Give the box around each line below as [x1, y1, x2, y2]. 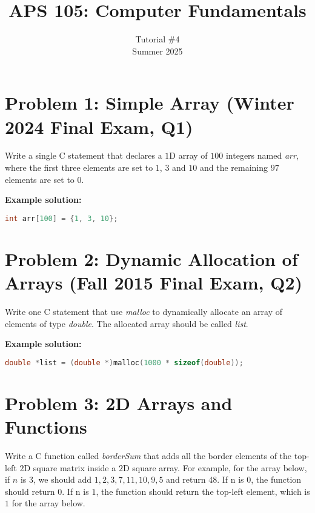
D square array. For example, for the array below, [122, 461, 307, 474]
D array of [169, 149, 208, 162]
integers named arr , [225, 149, 299, 162]
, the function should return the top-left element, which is [96, 485, 310, 497]
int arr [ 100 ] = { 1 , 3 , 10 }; [5, 214, 118, 223]
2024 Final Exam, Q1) [5, 114, 193, 139]
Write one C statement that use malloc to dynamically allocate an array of [5, 305, 283, 317]
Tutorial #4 [135, 33, 180, 45]
